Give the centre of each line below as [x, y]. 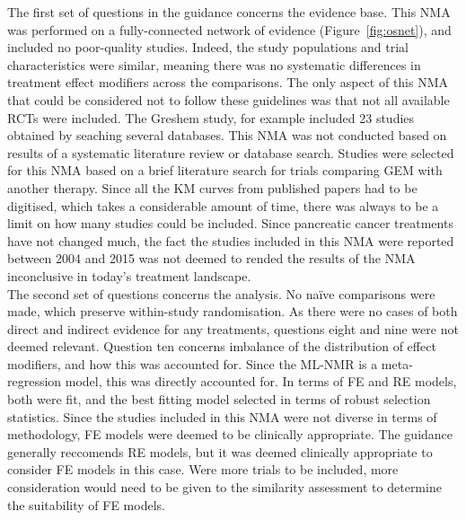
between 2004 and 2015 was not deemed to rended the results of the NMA [211, 258]
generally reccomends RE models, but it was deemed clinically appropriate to [220, 451]
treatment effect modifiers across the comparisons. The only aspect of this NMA [228, 82]
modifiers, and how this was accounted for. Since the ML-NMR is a [193, 363]
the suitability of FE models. [86, 504]
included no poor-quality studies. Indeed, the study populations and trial [208, 47]
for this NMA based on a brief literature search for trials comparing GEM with [225, 170]
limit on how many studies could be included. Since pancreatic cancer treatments [230, 223]
